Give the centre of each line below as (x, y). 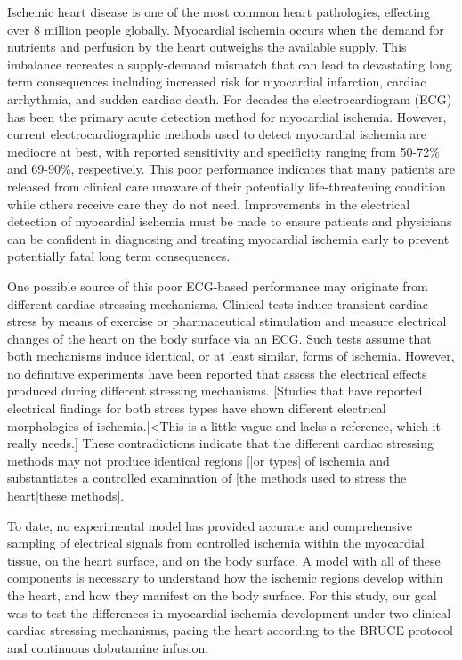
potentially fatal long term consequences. (119, 256)
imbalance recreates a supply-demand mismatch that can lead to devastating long (230, 64)
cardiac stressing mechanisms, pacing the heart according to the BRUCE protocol (230, 630)
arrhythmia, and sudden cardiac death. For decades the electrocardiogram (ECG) (230, 98)
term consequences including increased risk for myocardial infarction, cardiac (217, 81)
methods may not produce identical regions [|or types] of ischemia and (199, 460)
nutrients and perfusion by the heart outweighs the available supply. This (207, 47)
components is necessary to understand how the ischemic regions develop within (225, 578)
